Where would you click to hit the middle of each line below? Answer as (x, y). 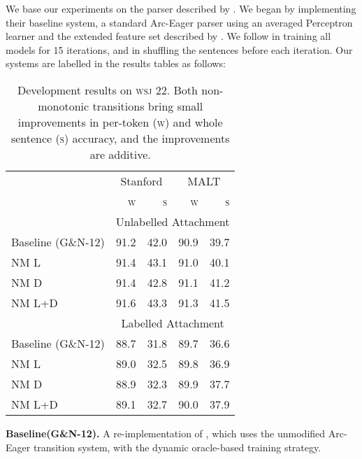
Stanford (142, 181)
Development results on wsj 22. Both (108, 90)
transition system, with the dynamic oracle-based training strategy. (177, 447)
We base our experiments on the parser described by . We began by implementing (181, 8)
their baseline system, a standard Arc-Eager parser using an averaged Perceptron (179, 22)
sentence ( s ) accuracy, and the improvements (120, 138)
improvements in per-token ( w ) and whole (120, 122)
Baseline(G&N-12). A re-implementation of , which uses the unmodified (166, 433)
